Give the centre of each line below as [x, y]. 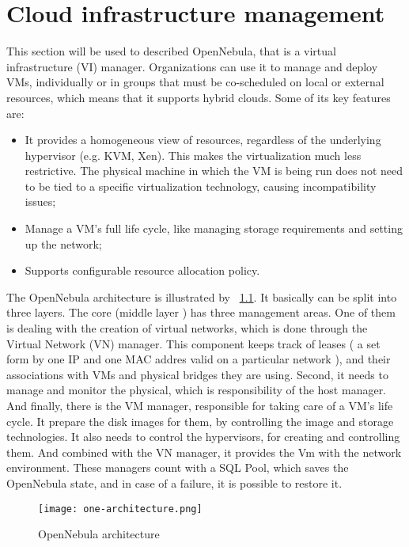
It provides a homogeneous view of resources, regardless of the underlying [203, 140]
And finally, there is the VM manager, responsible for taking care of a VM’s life [200, 405]
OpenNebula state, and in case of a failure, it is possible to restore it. [174, 482]
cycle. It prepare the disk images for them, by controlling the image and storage [200, 421]
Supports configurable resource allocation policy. [142, 270]
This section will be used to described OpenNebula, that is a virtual [171, 51]
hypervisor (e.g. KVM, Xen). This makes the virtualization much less [193, 155]
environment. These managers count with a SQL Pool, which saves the [178, 467]
